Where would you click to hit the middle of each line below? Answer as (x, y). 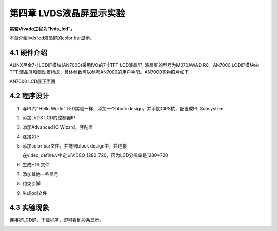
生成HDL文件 (36, 164)
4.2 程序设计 (29, 96)
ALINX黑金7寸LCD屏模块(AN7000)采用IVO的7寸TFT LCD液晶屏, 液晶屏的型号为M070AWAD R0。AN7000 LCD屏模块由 (134, 65)
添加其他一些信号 (40, 174)
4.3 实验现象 (29, 207)
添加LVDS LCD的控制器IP (49, 117)
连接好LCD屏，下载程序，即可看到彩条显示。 (57, 220)
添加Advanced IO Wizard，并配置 (58, 127)
